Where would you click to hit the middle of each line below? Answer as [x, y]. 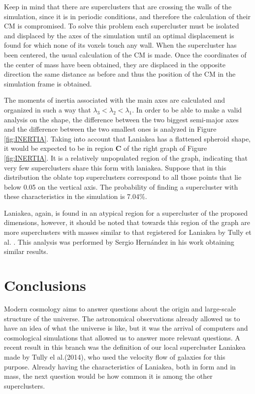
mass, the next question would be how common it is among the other [108, 376]
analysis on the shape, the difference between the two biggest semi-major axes [121, 119]
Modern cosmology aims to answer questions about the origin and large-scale [120, 308]
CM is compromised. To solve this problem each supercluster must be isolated [122, 26]
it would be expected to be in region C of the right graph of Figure [106, 148]
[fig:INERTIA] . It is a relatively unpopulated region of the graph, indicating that [126, 157]
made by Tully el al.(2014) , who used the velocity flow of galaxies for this [115, 356]
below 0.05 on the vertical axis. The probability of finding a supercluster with [121, 186]
